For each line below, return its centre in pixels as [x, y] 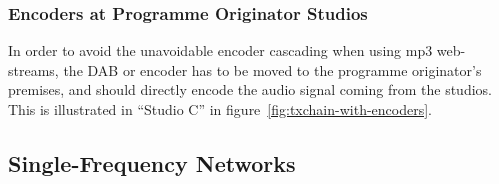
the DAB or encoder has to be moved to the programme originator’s [272, 69]
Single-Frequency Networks [152, 162]
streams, [33, 69]
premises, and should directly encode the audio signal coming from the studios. [250, 89]
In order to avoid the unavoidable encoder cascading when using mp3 [220, 50]
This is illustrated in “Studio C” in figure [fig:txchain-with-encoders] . [220, 109]
